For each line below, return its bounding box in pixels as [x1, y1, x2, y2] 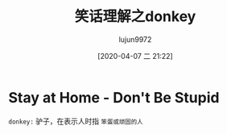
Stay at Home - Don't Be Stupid [8, 88, 220, 107]
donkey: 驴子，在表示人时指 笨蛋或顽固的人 [8, 116, 143, 126]
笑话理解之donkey [74, 7, 196, 26]
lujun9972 [118, 34, 152, 44]
